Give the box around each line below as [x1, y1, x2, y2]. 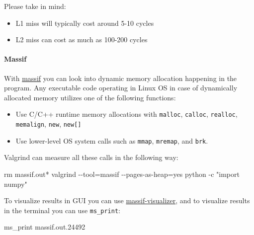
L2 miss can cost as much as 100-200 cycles [15, 34, 148, 45]
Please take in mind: [4, 1, 66, 11]
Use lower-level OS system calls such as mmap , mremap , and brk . [15, 135, 208, 146]
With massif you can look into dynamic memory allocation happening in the [4, 73, 237, 83]
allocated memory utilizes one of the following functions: [4, 92, 176, 102]
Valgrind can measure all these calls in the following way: [4, 152, 178, 162]
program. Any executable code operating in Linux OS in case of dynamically [4, 82, 238, 93]
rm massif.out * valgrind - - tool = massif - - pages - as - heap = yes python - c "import [4, 168, 240, 179]
